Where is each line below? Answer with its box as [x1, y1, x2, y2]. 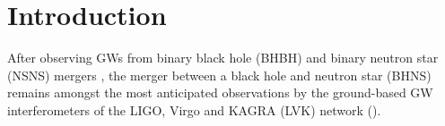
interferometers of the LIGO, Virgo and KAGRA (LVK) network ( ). [7, 100, 381, 119]
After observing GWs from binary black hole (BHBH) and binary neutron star [7, 48, 439, 67]
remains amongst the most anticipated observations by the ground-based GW [7, 83, 433, 102]
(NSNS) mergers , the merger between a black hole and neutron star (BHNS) [7, 65, 432, 84]
